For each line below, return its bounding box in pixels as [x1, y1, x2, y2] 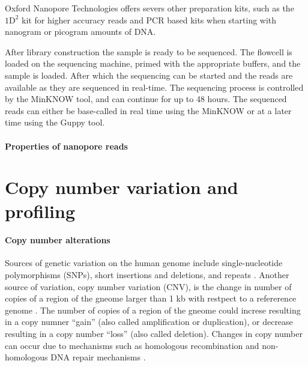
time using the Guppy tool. [5, 116, 105, 129]
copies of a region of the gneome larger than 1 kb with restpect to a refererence [5, 292, 297, 305]
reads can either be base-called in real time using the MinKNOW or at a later [5, 104, 292, 117]
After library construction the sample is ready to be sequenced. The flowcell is [5, 45, 292, 58]
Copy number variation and [5, 175, 238, 199]
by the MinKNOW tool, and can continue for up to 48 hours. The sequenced [5, 93, 287, 105]
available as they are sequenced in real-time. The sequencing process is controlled [5, 80, 304, 93]
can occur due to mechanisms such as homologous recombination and [5, 339, 259, 351]
